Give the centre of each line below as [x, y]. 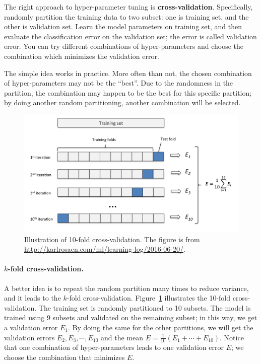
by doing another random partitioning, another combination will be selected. [122, 102]
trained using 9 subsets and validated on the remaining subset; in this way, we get [131, 317]
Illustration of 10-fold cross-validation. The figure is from [112, 239]
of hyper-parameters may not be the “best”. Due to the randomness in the [119, 83]
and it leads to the [32, 298]
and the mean [122, 337]
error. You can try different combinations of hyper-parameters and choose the [124, 46]
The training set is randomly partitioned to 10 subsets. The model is [145, 307]
